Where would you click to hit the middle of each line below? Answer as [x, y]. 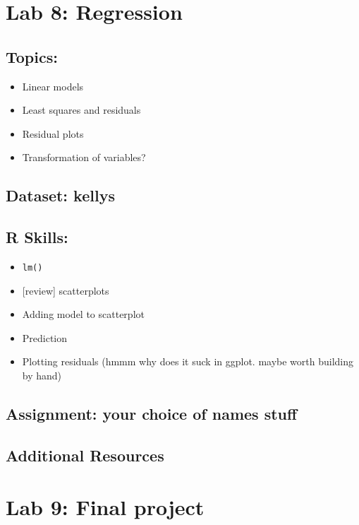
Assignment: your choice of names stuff [152, 413]
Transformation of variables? [84, 157]
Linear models [53, 86]
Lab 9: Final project [105, 507]
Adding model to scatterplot [83, 314]
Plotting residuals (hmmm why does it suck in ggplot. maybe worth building [188, 361]
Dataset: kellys [60, 195]
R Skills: [37, 237]
